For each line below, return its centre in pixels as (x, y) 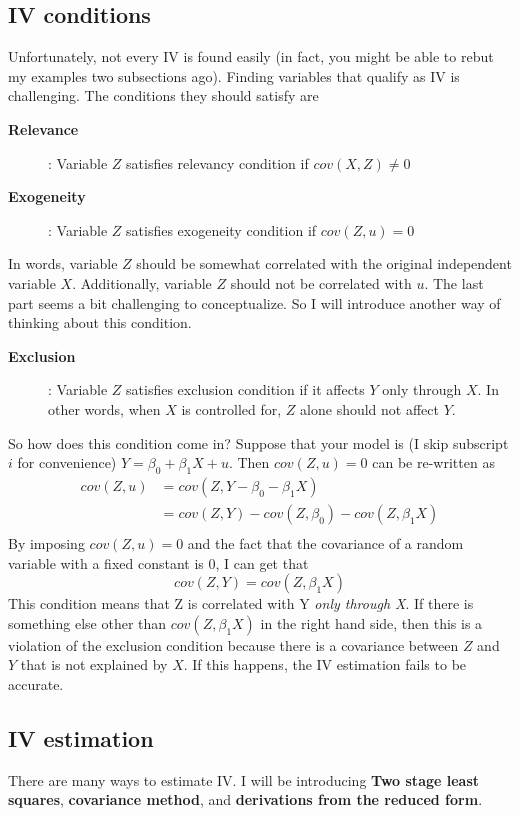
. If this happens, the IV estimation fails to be (325, 664)
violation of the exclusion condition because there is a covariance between (233, 644)
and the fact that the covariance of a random (325, 543)
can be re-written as (433, 462)
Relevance (43, 128)
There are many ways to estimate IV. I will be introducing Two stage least (244, 779)
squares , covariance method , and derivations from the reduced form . (245, 799)
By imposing (46, 543)
